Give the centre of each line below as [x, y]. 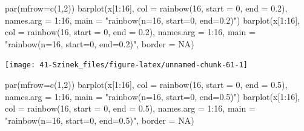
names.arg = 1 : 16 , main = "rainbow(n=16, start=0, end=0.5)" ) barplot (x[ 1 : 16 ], [152, 96]
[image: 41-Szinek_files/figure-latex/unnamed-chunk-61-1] [126, 65]
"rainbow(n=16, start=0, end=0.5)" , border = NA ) [100, 120]
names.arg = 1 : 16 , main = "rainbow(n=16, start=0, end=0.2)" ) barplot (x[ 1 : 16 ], [152, 20]
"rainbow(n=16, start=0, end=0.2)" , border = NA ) [100, 43]
